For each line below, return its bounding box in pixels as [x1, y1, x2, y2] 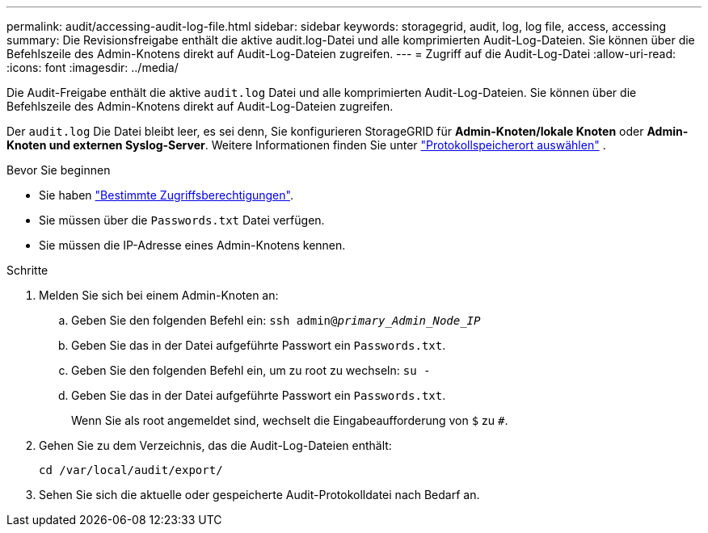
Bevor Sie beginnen [6, 163, 111, 177]
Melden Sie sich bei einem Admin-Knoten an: [39, 288, 279, 302]
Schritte [6, 263, 48, 277]
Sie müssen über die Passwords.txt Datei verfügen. [39, 213, 325, 227]
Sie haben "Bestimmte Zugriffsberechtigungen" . [39, 188, 293, 202]
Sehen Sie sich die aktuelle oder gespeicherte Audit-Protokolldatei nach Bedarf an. [39, 488, 480, 502]
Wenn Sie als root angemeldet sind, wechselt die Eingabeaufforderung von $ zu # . [71, 413, 508, 427]
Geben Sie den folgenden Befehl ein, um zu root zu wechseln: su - [71, 363, 431, 377]
